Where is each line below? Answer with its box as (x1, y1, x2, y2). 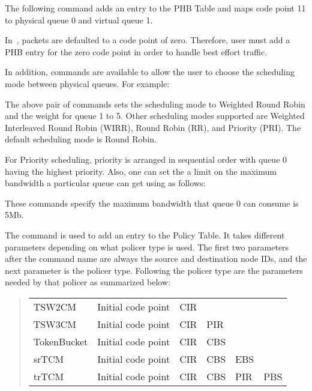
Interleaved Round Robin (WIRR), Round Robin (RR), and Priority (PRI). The (5, 121, 301, 133)
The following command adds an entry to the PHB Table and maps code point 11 (5, 2, 306, 14)
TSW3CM (33, 317, 76, 331)
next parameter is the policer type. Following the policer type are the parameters (5, 264, 303, 276)
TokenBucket (33, 334, 88, 348)
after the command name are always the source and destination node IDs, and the (5, 252, 307, 265)
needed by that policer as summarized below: (5, 276, 170, 288)
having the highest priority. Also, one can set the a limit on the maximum (5, 165, 277, 177)
